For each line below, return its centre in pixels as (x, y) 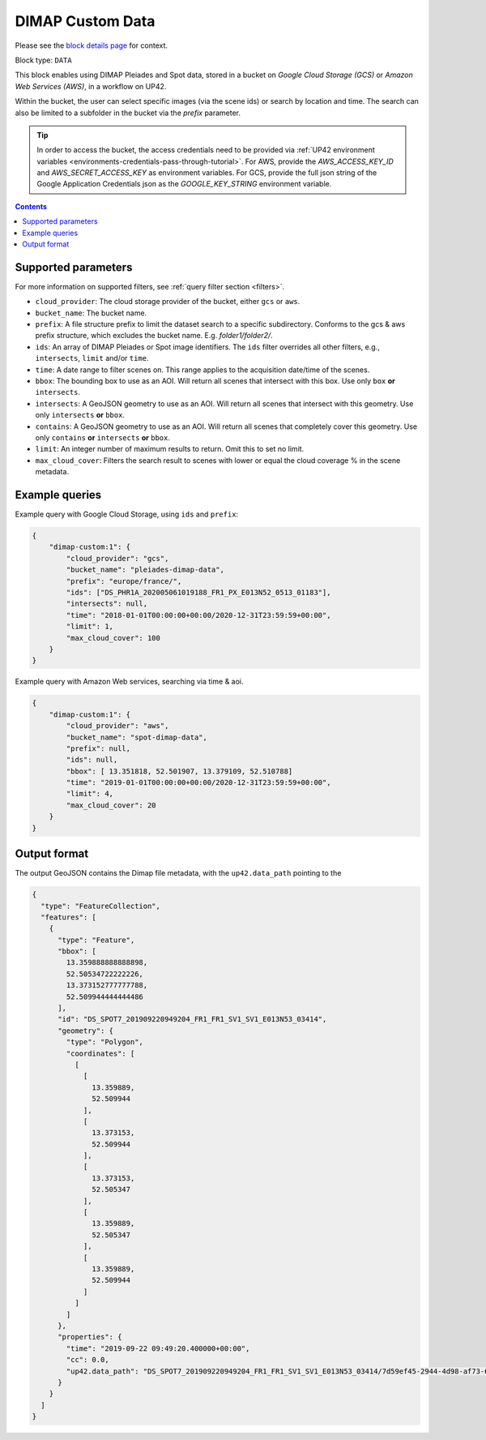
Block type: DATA (43, 60)
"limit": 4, (90, 794)
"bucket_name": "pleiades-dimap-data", (145, 570)
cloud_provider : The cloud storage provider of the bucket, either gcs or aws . (168, 302)
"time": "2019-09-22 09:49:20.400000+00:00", (158, 1348)
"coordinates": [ (100, 1053)
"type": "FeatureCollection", (101, 906)
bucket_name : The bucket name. (91, 313)
